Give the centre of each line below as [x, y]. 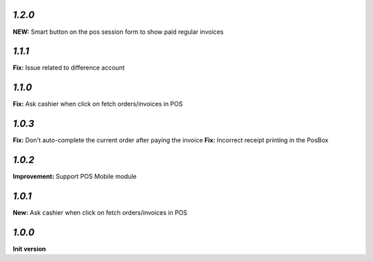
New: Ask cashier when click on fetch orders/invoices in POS [100, 213]
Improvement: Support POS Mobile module [75, 177]
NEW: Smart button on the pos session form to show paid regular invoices [118, 32]
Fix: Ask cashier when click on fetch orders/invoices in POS [98, 104]
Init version [29, 249]
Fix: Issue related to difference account [69, 68]
